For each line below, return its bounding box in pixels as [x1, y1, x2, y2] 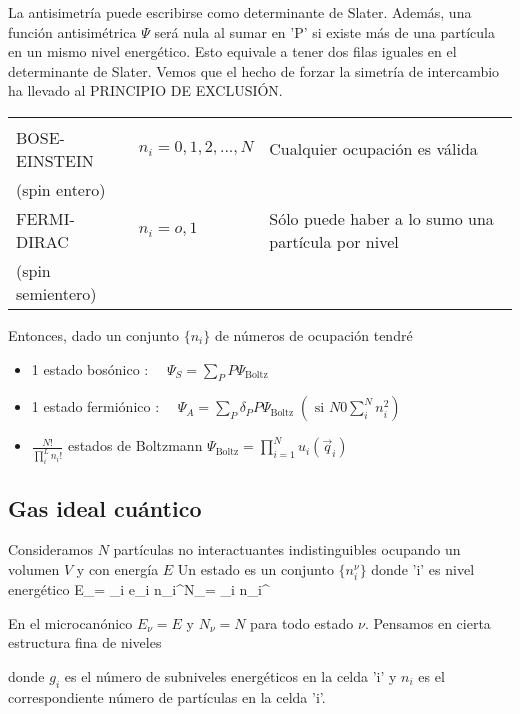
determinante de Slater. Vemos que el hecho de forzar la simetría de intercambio [8, 60, 500, 81]
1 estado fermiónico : [31, 396, 160, 417]
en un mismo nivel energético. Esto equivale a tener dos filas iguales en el [8, 41, 457, 62]
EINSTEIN [16, 148, 94, 172]
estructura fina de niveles [8, 632, 162, 653]
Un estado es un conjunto [177, 558, 334, 579]
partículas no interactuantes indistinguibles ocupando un [113, 539, 461, 560]
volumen [8, 558, 60, 579]
